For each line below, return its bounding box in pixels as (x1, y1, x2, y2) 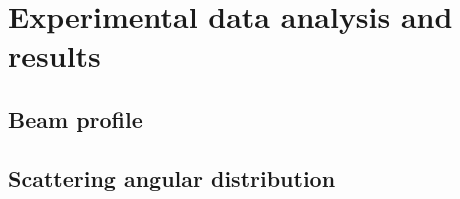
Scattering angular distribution (8, 162, 336, 193)
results (8, 35, 101, 76)
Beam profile (8, 103, 143, 134)
